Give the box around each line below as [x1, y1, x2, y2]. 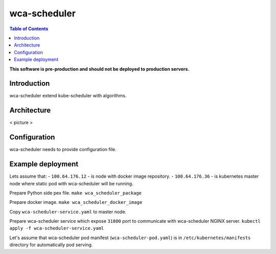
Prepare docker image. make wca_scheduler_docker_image [9, 199, 143, 205]
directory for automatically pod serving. [9, 242, 93, 248]
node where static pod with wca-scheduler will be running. [9, 180, 133, 186]
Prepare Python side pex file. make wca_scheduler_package [9, 189, 142, 196]
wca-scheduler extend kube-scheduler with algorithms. [9, 93, 127, 99]
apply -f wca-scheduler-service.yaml [9, 225, 104, 231]
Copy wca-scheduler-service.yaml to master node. [9, 208, 127, 215]
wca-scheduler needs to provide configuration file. [9, 146, 117, 153]
